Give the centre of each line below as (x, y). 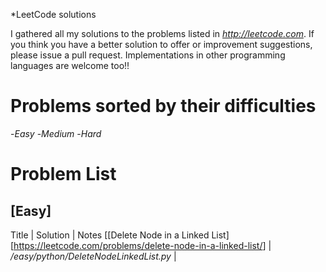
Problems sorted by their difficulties (163, 106)
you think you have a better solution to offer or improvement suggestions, (161, 44)
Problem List (63, 174)
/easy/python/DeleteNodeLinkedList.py (91, 256)
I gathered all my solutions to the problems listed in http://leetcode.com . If (162, 33)
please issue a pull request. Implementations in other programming (148, 55)
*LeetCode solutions (53, 14)
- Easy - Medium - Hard (56, 133)
